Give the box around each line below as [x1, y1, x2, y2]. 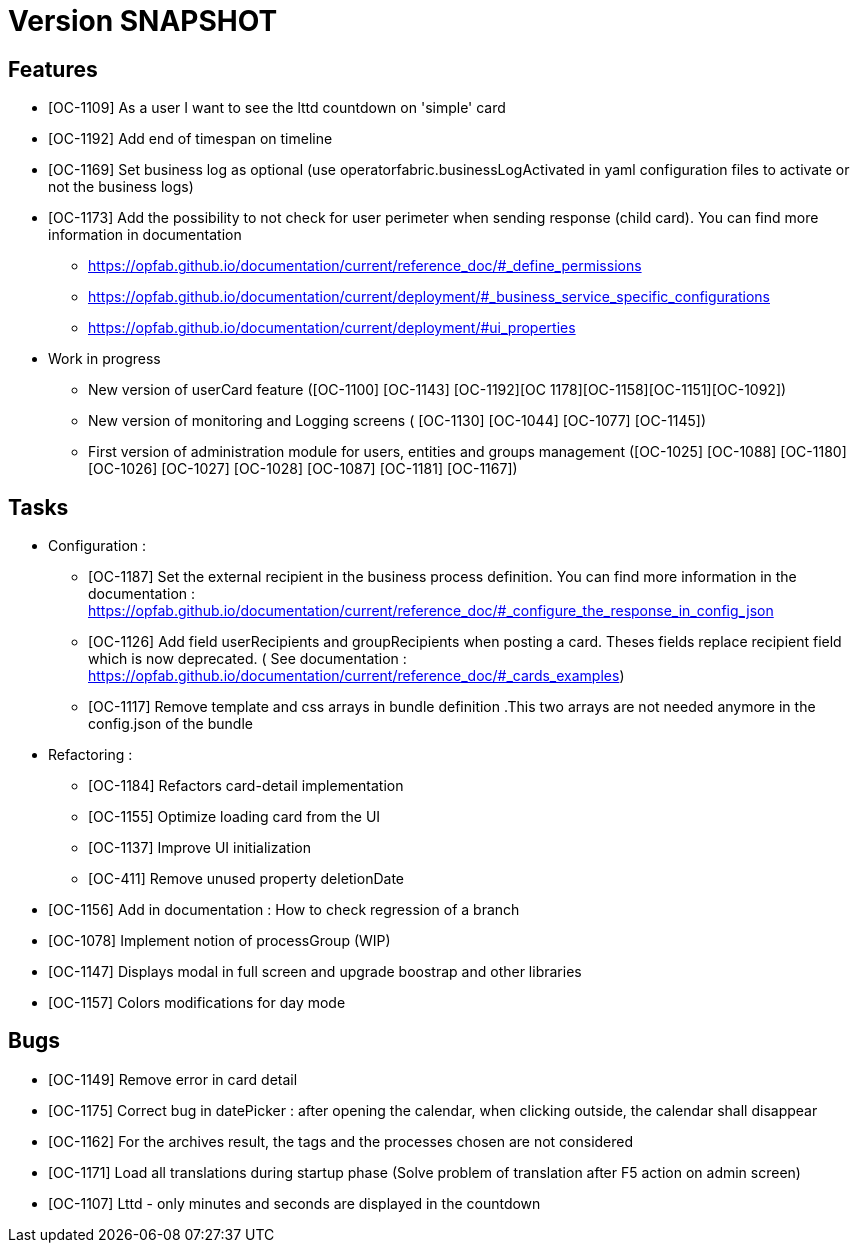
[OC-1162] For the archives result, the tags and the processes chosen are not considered [48, 1132, 634, 1150]
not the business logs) [48, 178, 194, 196]
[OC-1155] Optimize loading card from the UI [88, 808, 381, 826]
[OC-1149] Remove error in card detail [48, 1070, 298, 1088]
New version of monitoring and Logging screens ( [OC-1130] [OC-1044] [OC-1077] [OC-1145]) [88, 412, 707, 430]
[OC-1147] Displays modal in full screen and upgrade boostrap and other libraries [48, 963, 582, 981]
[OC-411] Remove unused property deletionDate [88, 870, 404, 888]
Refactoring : [48, 746, 133, 764]
